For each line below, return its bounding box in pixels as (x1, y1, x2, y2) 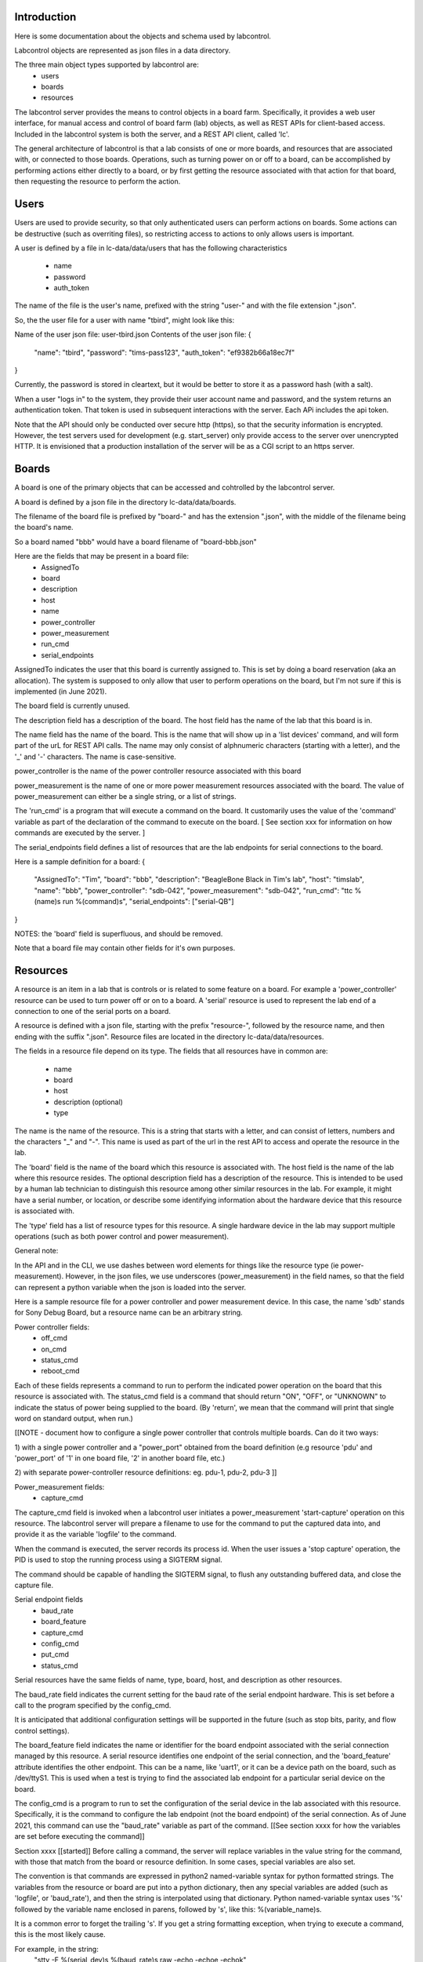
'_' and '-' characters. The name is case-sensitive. (14, 752, 176, 761)
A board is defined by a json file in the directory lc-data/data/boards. (14, 497, 237, 506)
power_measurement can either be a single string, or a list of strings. (14, 792, 237, 801)
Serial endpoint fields (14, 1595, 84, 1604)
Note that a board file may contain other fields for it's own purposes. (14, 943, 236, 953)
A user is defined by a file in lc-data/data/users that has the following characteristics (14, 243, 287, 253)
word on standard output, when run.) (14, 1413, 133, 1423)
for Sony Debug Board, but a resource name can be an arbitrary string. (14, 1307, 243, 1318)
